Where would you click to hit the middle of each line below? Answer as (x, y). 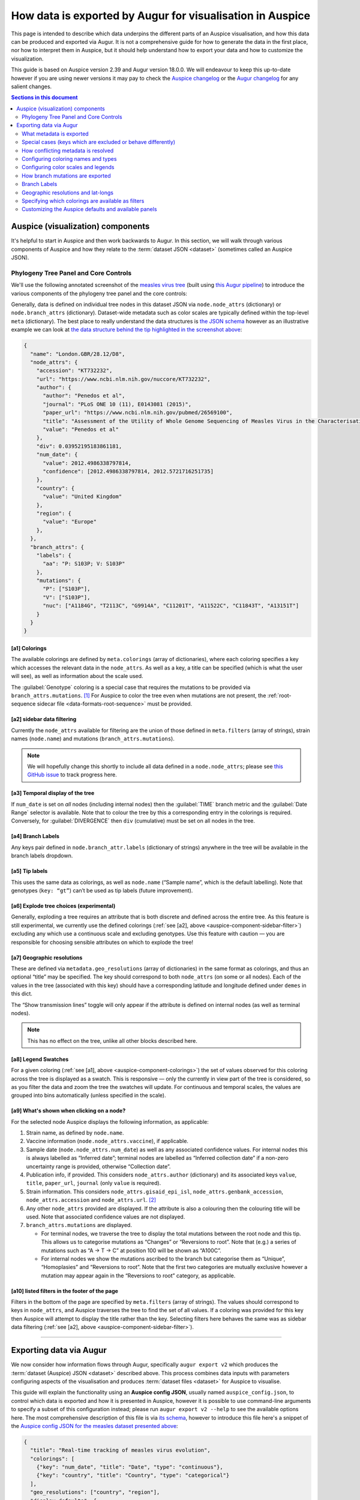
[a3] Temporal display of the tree (53, 793)
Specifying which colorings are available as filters (83, 200)
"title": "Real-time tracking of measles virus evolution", (120, 1450)
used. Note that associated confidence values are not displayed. (106, 1216)
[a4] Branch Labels (35, 836)
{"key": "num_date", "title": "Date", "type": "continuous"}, (130, 1467)
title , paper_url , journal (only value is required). (94, 1183)
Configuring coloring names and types (69, 159)
